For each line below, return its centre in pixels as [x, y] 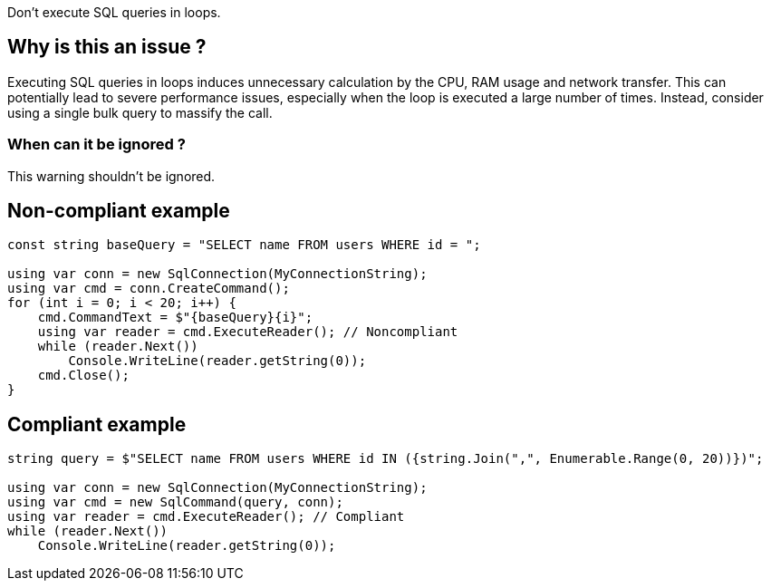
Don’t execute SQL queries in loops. [114, 12]
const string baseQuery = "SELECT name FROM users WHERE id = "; [244, 245]
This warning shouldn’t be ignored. [111, 176]
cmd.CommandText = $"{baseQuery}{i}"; [175, 318]
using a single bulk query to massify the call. [140, 112]
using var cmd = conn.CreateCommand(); [149, 289]
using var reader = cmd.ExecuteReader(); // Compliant [206, 517]
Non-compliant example [119, 211]
